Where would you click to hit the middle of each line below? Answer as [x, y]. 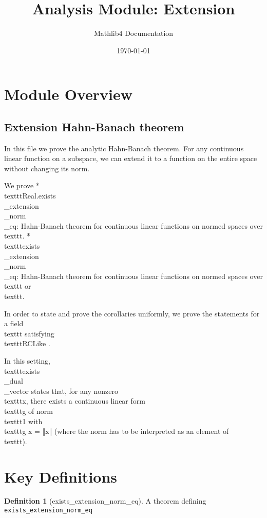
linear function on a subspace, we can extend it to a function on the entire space [131, 158]
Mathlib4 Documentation [133, 33]
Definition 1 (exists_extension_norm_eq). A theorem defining [105, 501]
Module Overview [69, 94]
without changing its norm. [47, 168]
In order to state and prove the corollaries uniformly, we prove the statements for [132, 313]
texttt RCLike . [27, 343]
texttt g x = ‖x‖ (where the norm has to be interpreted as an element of [117, 431]
